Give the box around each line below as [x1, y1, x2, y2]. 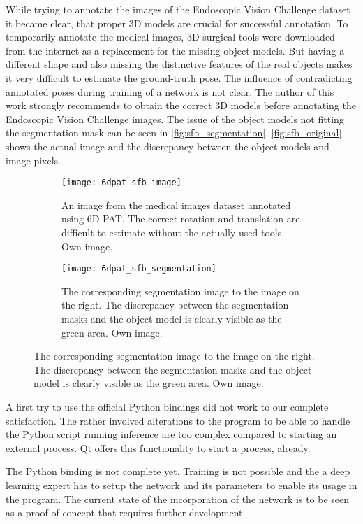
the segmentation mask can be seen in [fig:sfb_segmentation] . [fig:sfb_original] [6, 125, 342, 140]
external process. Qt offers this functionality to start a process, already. [6, 440, 311, 455]
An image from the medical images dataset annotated [61, 197, 291, 212]
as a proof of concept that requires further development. [6, 505, 246, 520]
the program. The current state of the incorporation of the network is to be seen [6, 491, 350, 506]
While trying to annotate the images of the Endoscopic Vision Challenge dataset [6, 2, 350, 16]
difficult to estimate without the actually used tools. [61, 225, 285, 239]
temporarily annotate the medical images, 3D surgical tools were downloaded [6, 29, 335, 44]
